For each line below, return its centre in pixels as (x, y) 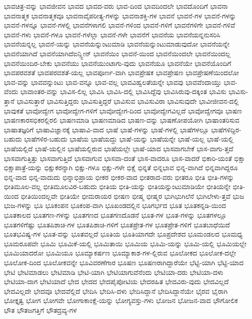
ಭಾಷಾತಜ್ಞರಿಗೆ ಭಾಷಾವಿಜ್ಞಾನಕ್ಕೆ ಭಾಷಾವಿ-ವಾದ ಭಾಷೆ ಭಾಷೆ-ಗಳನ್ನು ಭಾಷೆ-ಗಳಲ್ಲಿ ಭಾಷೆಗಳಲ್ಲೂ (107, 129)
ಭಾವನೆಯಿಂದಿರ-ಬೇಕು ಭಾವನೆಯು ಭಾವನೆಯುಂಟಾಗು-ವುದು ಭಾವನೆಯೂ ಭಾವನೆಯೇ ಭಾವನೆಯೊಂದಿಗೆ (118, 63)
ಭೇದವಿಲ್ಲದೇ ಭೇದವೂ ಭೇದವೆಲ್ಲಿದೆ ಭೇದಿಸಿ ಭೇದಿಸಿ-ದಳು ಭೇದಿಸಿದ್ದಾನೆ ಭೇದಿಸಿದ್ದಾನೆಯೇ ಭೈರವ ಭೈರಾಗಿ (116, 291)
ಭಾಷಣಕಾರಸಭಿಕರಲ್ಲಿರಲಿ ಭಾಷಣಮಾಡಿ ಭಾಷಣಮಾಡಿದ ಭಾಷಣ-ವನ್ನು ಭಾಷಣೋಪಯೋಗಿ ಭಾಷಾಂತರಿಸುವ (122, 120)
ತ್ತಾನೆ (9, 101)
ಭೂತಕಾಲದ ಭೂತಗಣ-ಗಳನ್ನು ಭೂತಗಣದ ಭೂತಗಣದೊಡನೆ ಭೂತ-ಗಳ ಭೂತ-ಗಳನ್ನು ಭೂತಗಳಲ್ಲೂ (115, 215)
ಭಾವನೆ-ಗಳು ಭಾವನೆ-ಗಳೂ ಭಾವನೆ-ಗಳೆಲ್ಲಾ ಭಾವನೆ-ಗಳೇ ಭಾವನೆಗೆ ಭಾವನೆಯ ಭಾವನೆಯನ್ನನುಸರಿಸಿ (112, 34)
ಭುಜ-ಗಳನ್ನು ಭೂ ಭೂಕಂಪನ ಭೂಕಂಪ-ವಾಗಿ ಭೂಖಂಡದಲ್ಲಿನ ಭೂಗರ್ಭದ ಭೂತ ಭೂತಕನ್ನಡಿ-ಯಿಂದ (115, 205)
